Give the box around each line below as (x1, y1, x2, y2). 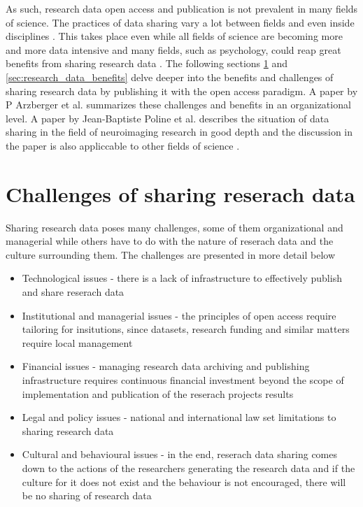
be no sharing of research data (22, 488, 152, 503)
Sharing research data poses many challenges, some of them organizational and (6, 220, 343, 234)
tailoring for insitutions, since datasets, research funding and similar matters (22, 322, 350, 336)
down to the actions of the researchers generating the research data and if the (22, 460, 355, 475)
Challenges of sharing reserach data (6, 179, 355, 208)
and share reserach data (22, 285, 124, 299)
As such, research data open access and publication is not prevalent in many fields (6, 1, 358, 15)
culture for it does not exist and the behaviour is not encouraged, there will (22, 474, 346, 489)
